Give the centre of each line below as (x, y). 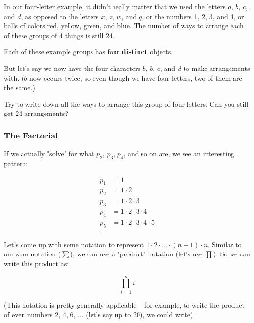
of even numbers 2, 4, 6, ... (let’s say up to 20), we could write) (99, 314)
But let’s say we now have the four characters (72, 68)
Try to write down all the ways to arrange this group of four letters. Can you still (126, 104)
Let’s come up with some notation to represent (74, 244)
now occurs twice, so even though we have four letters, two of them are (136, 78)
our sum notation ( (33, 254)
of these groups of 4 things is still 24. (59, 35)
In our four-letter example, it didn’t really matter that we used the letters (115, 6)
